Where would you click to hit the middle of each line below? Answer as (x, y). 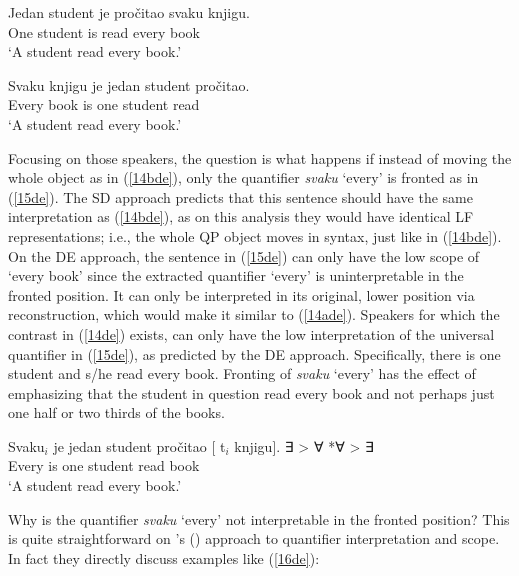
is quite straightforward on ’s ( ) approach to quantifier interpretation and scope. (254, 538)
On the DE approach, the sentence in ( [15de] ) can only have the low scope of (244, 255)
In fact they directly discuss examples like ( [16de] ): (164, 557)
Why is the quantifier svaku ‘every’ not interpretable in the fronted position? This (259, 518)
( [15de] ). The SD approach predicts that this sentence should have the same (240, 196)
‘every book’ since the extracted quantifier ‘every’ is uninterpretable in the (236, 275)
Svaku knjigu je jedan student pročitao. (129, 84)
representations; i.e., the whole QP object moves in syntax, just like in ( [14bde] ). (255, 235)
